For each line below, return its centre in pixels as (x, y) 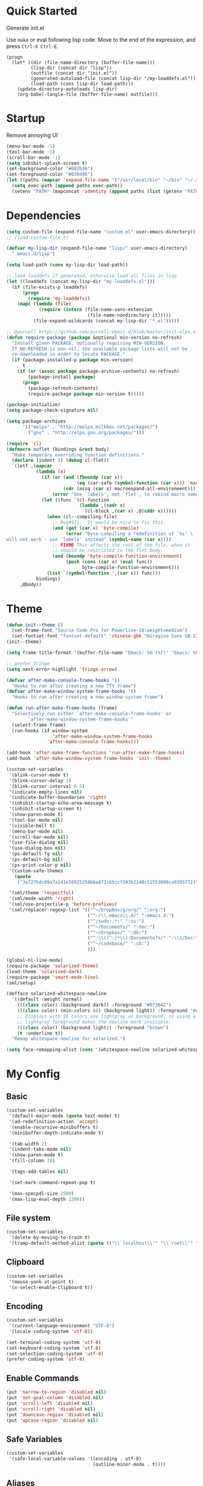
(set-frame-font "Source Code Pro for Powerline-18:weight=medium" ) (100, 631)
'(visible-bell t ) (32, 825)
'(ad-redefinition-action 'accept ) (53, 1121)
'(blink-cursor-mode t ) (39, 775)
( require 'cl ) (24, 444)
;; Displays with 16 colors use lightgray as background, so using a (107, 1016)
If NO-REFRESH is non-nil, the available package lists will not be (100, 349)
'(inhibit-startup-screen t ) (46, 809)
